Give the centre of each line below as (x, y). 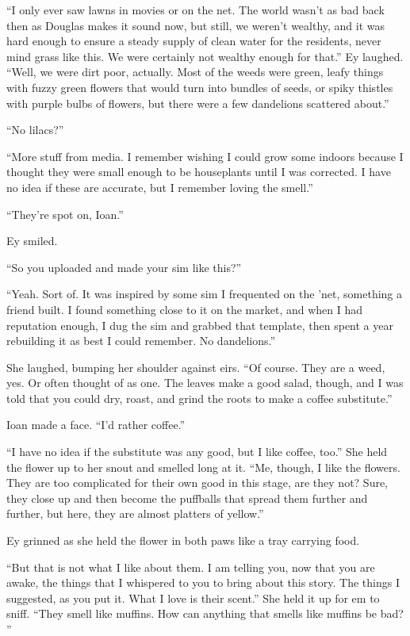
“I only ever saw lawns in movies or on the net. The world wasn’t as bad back (195, 10)
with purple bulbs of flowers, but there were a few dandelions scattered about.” (198, 103)
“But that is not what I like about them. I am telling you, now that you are (191, 567)
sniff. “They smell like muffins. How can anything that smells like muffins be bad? (205, 613)
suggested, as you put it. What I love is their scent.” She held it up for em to (193, 598)
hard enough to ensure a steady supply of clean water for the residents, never (194, 41)
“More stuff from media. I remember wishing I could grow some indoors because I (205, 156)
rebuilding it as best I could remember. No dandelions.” (141, 341)
